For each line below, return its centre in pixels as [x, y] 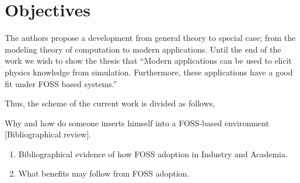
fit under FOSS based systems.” [61, 83]
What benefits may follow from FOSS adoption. [104, 173]
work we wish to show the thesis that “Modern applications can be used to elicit [149, 61]
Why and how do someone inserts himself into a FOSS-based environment [137, 122]
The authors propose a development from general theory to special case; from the [150, 38]
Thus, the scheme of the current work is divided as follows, [110, 103]
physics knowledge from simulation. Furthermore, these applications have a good [149, 72]
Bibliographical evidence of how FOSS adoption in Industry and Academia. [153, 153]
